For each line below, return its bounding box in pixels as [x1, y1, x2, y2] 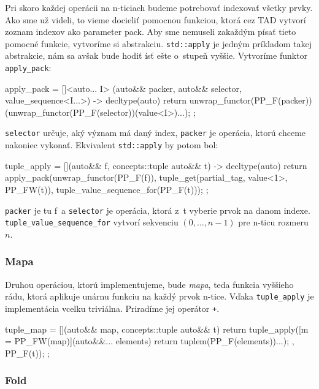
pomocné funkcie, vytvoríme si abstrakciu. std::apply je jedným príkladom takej [5, 37, 312, 50]
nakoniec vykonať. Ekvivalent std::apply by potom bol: [5, 138, 218, 151]
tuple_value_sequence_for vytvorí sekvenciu [5, 216, 179, 228]
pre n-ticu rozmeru [238, 216, 309, 228]
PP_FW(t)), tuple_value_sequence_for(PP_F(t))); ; [5, 183, 209, 195]
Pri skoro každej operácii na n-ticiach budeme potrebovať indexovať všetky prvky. [5, 1, 313, 13]
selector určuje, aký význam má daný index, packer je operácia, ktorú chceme [5, 126, 306, 139]
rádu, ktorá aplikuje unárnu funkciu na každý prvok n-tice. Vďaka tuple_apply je [5, 290, 314, 303]
